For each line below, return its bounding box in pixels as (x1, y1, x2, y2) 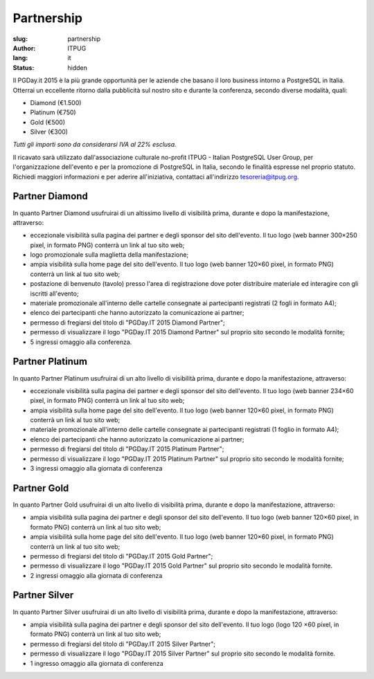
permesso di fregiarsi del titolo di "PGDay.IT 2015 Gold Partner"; (30, 552, 213, 560)
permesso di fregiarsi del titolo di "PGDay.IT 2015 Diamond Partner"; (30, 318, 225, 327)
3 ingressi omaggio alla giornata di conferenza (30, 464, 163, 473)
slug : (12, 35, 28, 43)
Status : (12, 63, 35, 72)
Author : (12, 44, 36, 52)
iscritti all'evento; (30, 289, 79, 298)
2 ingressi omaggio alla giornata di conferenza (30, 571, 163, 579)
